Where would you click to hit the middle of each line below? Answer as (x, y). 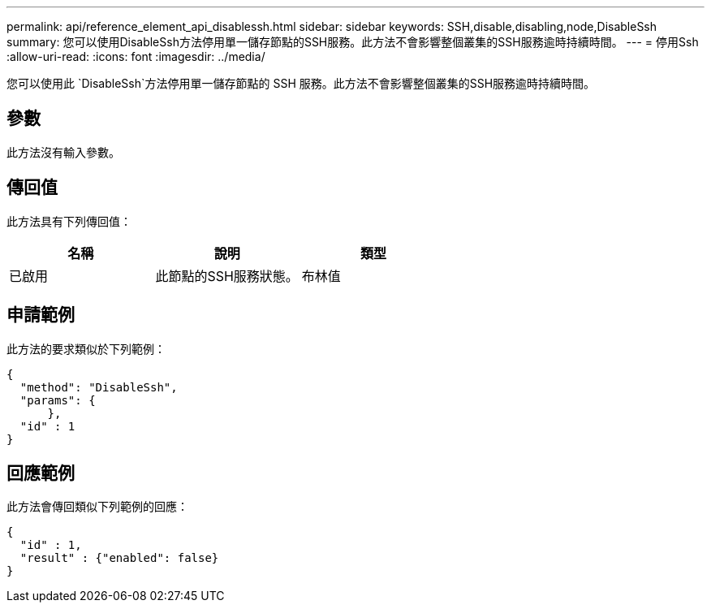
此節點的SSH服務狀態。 (227, 276)
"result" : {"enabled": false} (119, 558)
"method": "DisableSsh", (99, 387)
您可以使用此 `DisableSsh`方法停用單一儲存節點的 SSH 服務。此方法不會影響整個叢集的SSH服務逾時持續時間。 (301, 83)
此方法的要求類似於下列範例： (86, 348)
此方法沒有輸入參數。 (63, 152)
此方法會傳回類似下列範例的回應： (97, 507)
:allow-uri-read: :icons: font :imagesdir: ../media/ (136, 56)
